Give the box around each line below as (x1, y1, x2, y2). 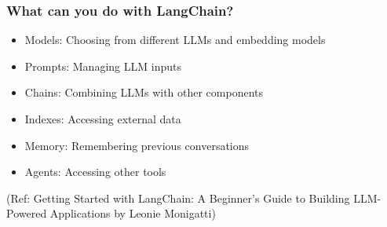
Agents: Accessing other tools (24, 163, 166, 180)
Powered (6, 205, 47, 222)
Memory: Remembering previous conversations (24, 137, 250, 153)
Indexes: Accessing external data (24, 111, 181, 126)
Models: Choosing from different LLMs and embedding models (24, 31, 326, 48)
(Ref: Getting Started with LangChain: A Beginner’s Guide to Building (6, 189, 350, 206)
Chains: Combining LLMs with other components (24, 84, 264, 101)
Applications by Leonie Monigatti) (49, 205, 216, 222)
